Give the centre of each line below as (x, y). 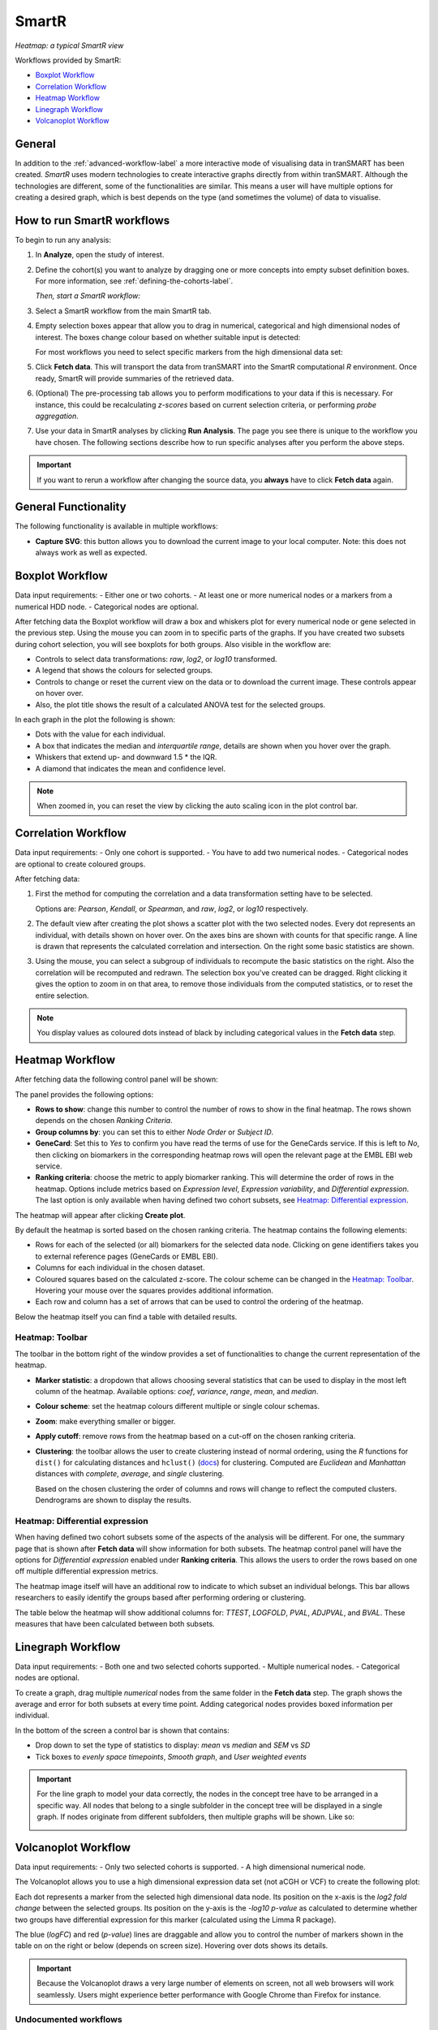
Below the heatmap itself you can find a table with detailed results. (126, 1316)
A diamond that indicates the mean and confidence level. (131, 768)
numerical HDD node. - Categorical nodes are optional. (107, 607)
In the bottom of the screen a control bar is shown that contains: (122, 1730)
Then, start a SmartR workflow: (88, 296)
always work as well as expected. (91, 553)
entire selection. (62, 996)
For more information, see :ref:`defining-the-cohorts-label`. (134, 281)
